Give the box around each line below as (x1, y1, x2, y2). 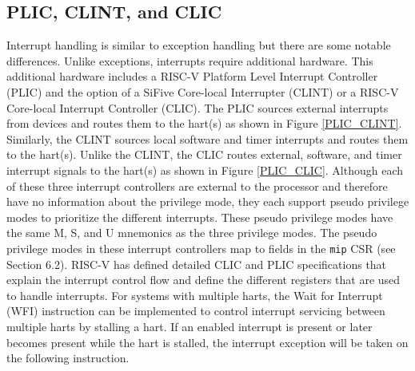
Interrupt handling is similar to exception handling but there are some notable (6, 37, 391, 53)
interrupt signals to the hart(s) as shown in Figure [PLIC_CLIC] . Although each (6, 161, 404, 178)
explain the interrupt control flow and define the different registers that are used (6, 271, 401, 288)
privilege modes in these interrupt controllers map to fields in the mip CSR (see (6, 239, 396, 256)
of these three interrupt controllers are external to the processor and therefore (6, 177, 388, 194)
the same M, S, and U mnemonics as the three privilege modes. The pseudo (6, 224, 377, 241)
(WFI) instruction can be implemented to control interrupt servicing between (6, 302, 385, 319)
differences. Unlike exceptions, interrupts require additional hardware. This (6, 52, 373, 69)
